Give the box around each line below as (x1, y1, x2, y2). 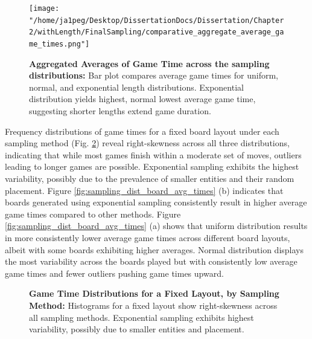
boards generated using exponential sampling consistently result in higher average (5, 196, 307, 208)
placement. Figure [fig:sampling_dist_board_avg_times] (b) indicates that (5, 184, 284, 196)
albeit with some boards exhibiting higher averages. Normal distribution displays (5, 243, 304, 256)
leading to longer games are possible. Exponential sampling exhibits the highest (5, 160, 299, 173)
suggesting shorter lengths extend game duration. (29, 105, 211, 117)
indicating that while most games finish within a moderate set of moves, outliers (5, 148, 302, 161)
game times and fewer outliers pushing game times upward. (5, 266, 224, 279)
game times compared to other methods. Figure (5, 207, 181, 220)
